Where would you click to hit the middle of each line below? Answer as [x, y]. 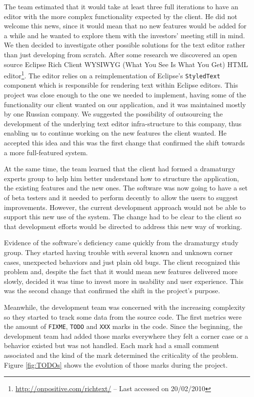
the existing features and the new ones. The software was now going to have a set [126, 188]
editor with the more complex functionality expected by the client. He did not [121, 16]
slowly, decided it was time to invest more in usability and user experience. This [124, 281]
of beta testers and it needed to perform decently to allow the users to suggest [121, 197]
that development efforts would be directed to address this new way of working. [123, 226]
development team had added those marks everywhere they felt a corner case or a [126, 336]
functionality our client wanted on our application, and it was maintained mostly [125, 104]
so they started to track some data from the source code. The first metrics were [123, 316]
